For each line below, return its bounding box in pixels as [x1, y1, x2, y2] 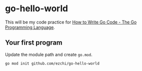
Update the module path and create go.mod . [5, 51, 93, 57]
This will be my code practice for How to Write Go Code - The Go [5, 19, 137, 25]
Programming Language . [5, 24, 55, 30]
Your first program [5, 39, 63, 47]
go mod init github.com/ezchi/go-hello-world [5, 61, 99, 66]
